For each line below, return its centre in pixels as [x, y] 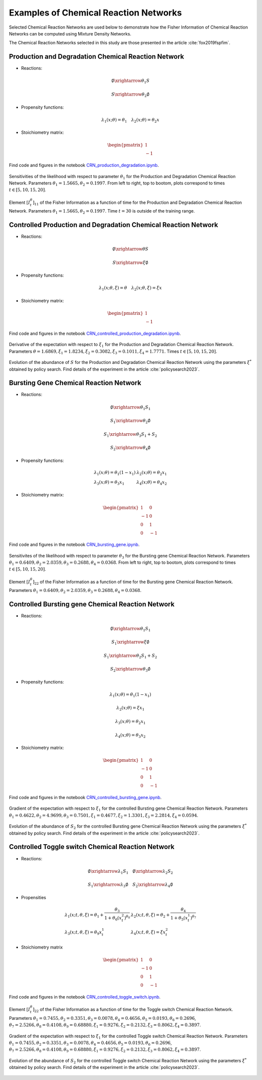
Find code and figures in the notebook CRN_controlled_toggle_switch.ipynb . [85, 997]
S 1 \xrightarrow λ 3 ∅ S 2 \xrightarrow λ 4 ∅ [130, 885]
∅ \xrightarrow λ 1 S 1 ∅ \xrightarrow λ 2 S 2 [130, 872]
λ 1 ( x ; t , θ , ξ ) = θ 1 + [84, 916]
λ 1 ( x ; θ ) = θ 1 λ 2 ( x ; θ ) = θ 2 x [130, 120]
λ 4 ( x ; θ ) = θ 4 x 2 [152, 483]
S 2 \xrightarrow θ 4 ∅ [130, 448]
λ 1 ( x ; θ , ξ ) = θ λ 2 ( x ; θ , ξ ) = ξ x [130, 289]
